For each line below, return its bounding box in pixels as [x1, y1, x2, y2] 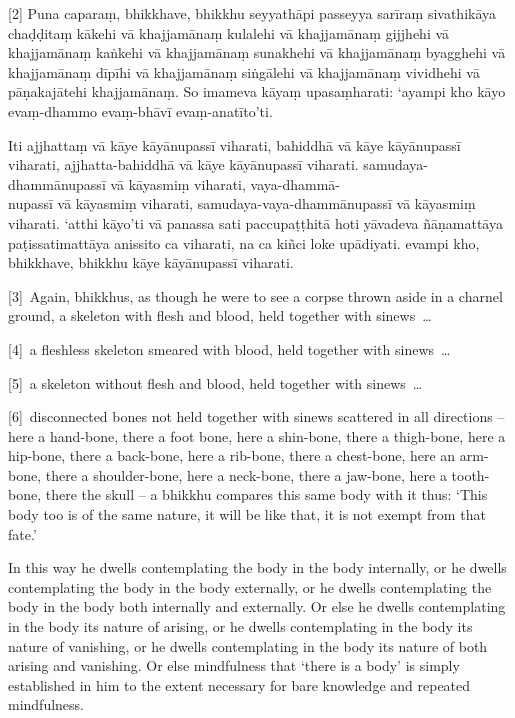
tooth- [451, 464, 490, 485]
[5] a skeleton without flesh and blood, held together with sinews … [8, 372, 423, 393]
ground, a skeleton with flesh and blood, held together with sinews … [8, 305, 432, 326]
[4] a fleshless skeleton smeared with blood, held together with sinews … [8, 338, 451, 359]
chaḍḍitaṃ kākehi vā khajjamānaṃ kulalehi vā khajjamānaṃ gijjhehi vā [8, 22, 450, 43]
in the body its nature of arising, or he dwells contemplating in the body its [8, 616, 473, 637]
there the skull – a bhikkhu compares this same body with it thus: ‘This [45, 484, 488, 505]
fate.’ [8, 523, 37, 544]
